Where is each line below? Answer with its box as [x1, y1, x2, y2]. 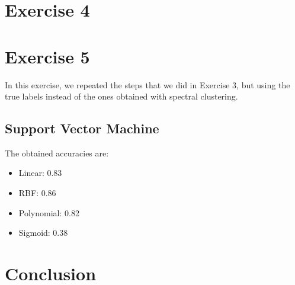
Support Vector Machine [5, 119, 159, 137]
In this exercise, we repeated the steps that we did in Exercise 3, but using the [5, 78, 290, 91]
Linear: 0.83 [18, 166, 62, 179]
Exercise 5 [5, 44, 90, 68]
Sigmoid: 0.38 [18, 226, 68, 239]
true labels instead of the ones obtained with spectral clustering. [5, 90, 238, 103]
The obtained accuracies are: [5, 146, 109, 159]
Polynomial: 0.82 [18, 206, 79, 219]
